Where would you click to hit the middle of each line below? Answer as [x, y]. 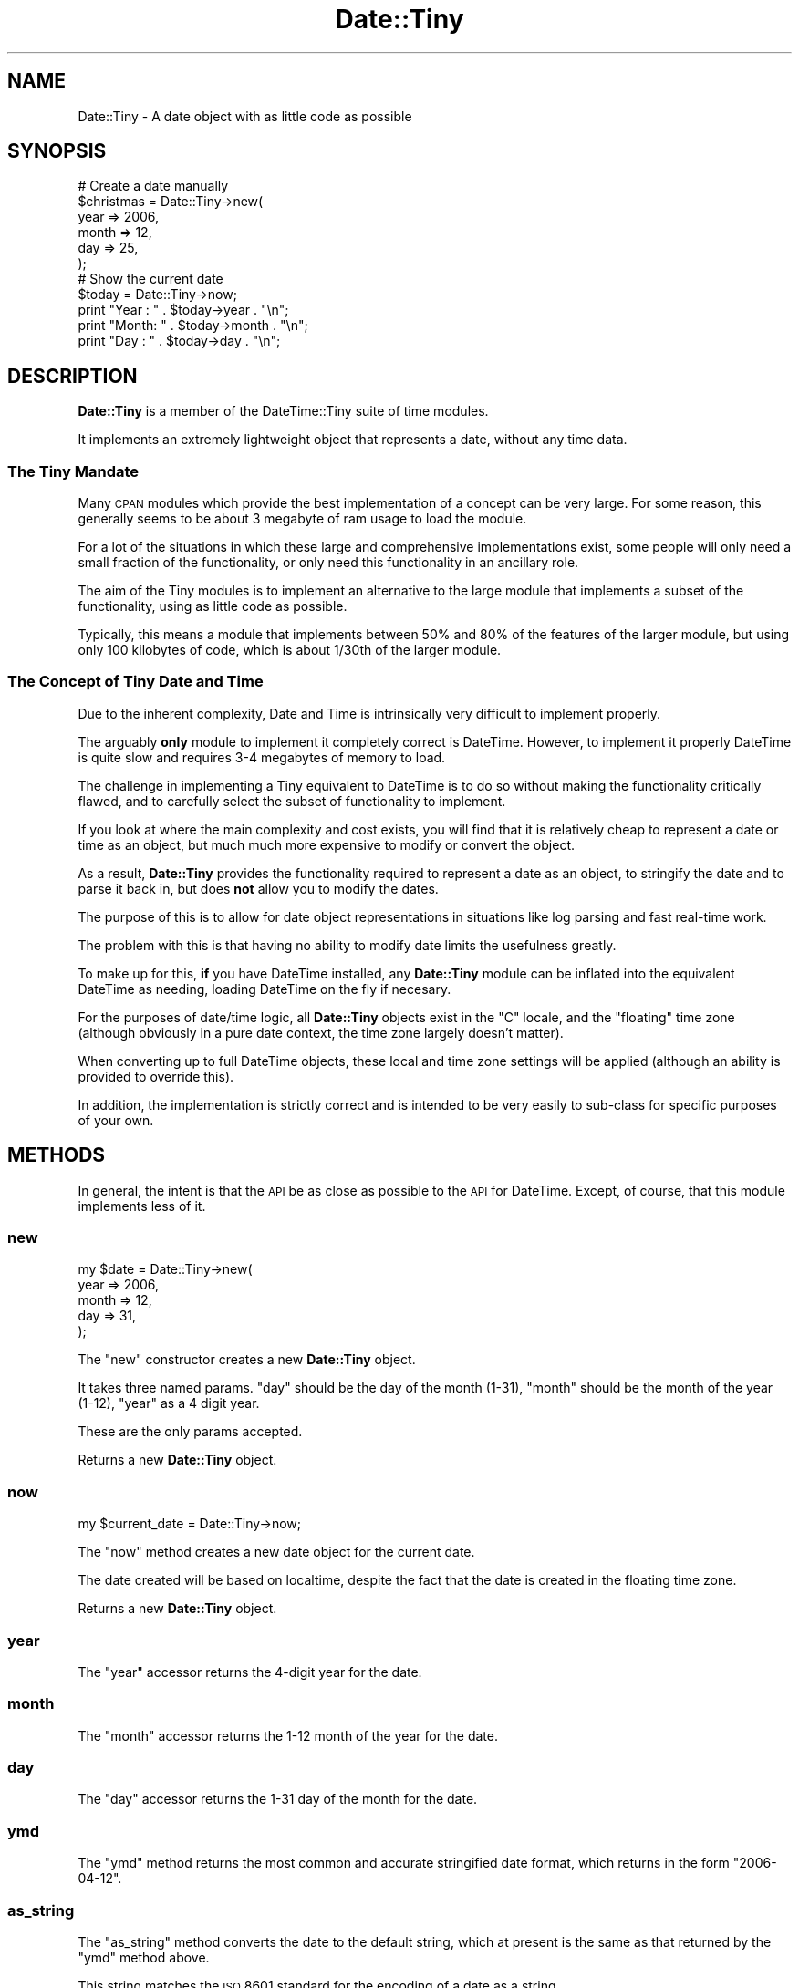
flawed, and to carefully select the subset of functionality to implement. [292, 801]
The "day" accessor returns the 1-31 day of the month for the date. [278, 1799]
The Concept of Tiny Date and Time [135, 682]
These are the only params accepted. [190, 1432]
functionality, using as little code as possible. [213, 606]
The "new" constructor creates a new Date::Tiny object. [247, 1360]
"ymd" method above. [144, 1957]
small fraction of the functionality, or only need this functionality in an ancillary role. [328, 563]
